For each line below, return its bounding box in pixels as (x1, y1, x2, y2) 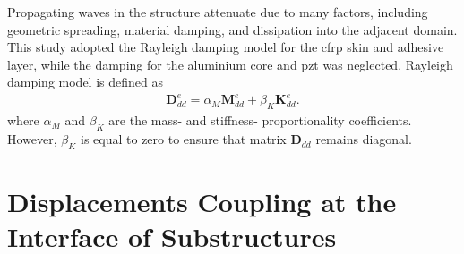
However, (7, 130, 57, 148)
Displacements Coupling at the (7, 183, 397, 220)
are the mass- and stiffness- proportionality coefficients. (108, 111, 412, 130)
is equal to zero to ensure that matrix (81, 130, 287, 148)
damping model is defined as (7, 72, 163, 91)
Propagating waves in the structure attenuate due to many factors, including (7, 3, 428, 21)
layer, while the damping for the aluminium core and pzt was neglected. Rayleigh (7, 55, 453, 73)
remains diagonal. (315, 130, 412, 148)
